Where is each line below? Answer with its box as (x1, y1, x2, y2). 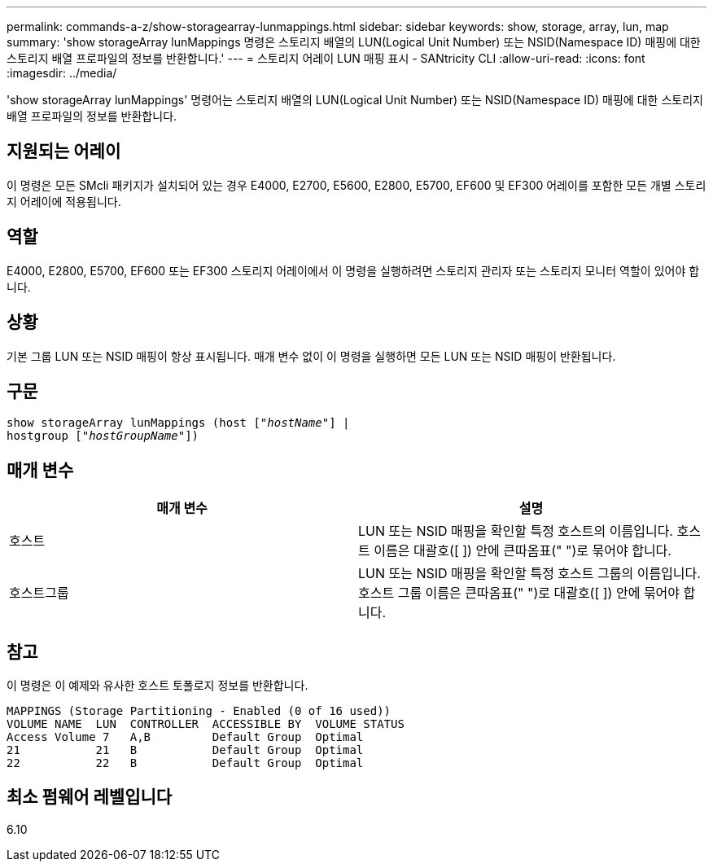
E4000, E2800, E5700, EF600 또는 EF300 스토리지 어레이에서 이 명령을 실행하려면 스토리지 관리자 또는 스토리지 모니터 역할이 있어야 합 (7, 263, 700, 278)
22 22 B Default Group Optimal (7, 756, 364, 770)
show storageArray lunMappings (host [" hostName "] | (7, 416, 350, 430)
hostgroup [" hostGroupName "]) (7, 429, 199, 443)
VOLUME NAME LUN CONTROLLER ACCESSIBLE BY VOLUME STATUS (7, 717, 405, 731)
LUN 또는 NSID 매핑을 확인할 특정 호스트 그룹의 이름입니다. (358, 565, 701, 582)
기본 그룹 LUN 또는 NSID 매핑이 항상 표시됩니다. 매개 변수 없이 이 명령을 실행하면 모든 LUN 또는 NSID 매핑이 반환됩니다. (7, 349, 616, 363)
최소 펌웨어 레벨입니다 (7, 787, 173, 808)
